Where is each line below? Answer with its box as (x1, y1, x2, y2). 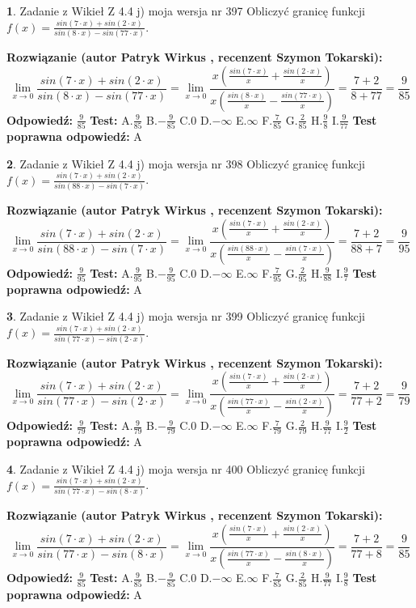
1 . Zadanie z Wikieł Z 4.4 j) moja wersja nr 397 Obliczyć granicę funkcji (6, 2, 365, 19)
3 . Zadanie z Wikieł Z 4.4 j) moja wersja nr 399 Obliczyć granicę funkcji (6, 308, 365, 325)
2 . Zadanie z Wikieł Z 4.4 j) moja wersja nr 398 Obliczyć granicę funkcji (6, 155, 365, 172)
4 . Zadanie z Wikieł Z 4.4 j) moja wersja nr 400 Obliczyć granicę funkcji (6, 460, 365, 477)
